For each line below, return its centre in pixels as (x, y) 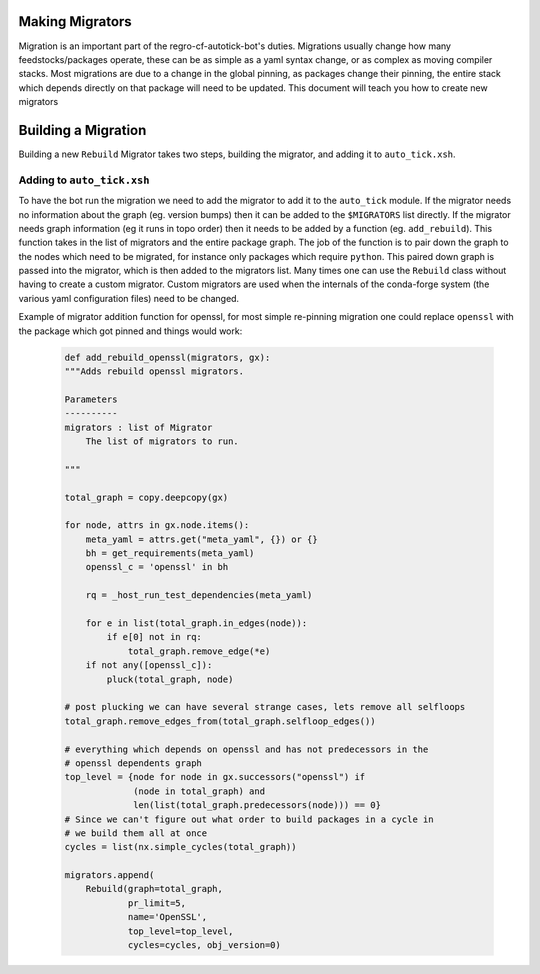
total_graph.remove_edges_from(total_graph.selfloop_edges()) (220, 721)
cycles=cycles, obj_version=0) (204, 945)
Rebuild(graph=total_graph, (154, 889)
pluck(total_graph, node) (170, 679)
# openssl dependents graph (133, 763)
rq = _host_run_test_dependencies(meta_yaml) (199, 595)
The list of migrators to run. (162, 441)
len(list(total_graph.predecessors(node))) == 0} (257, 805)
